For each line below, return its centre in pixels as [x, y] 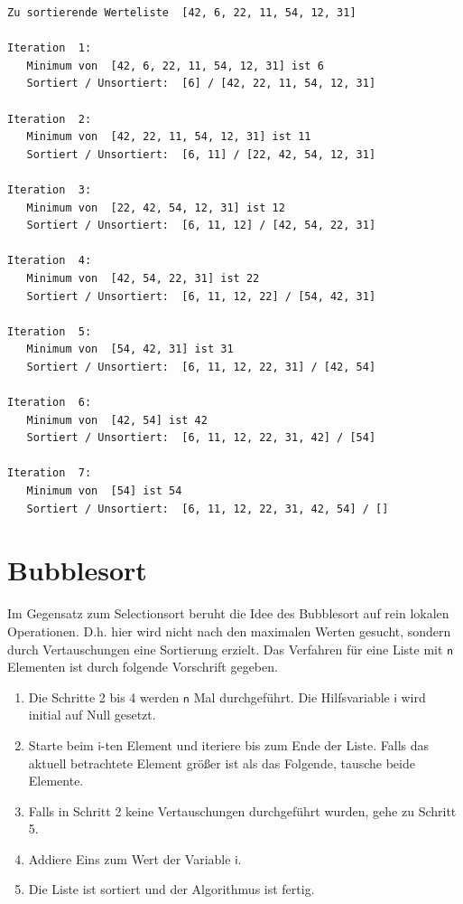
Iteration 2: [50, 119]
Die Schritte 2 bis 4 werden [104, 697]
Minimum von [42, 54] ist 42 [117, 420]
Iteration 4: [50, 261]
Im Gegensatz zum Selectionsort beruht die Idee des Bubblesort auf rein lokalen [228, 613]
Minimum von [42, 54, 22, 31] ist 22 [143, 278]
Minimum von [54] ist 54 [104, 491]
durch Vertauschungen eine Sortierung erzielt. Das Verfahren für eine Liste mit [225, 649]
